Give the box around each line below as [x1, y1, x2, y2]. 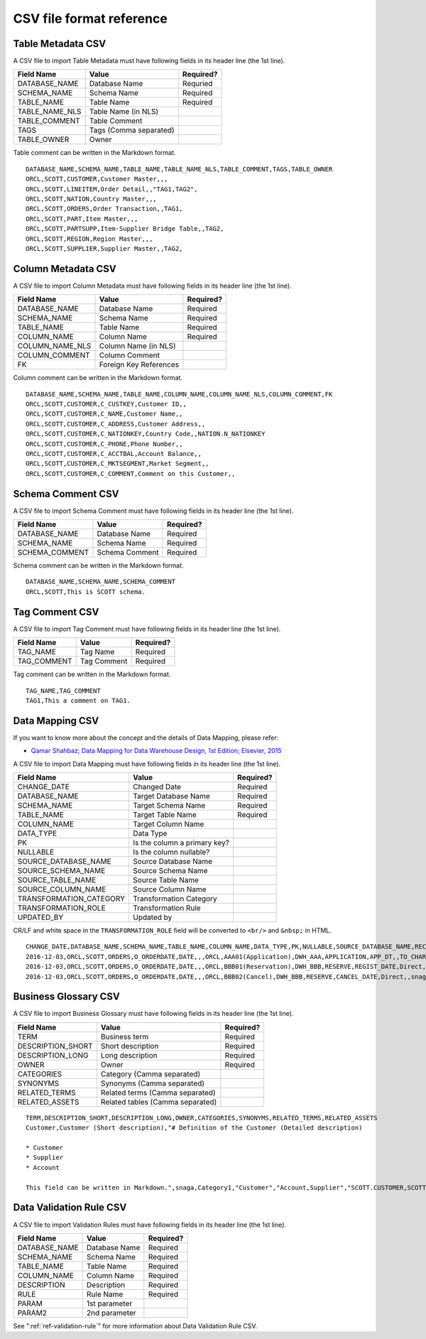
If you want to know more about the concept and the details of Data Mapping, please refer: [13, 733, 279, 742]
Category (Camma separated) [100, 1069, 201, 1079]
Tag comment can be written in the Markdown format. [13, 670, 171, 678]
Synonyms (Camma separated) [100, 1078, 205, 1088]
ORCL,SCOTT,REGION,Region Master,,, [26, 234, 153, 243]
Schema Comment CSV [13, 487, 119, 500]
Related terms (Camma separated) [100, 1088, 216, 1097]
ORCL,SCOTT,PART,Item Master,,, [26, 215, 138, 223]
